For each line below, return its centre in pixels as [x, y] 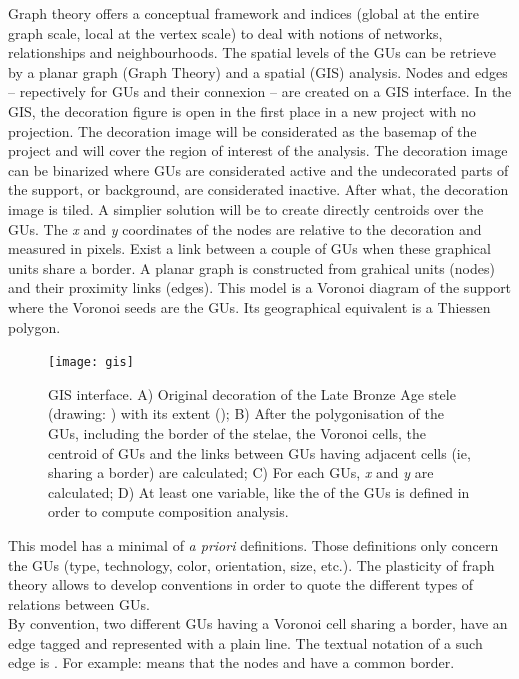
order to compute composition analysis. [168, 511]
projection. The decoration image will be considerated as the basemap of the [242, 130]
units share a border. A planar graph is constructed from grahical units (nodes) [251, 267]
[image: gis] [91, 362]
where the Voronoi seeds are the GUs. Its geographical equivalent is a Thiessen [249, 306]
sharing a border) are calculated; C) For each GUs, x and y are [241, 472]
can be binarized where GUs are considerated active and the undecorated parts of [258, 169]
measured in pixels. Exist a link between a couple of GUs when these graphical [249, 248]
